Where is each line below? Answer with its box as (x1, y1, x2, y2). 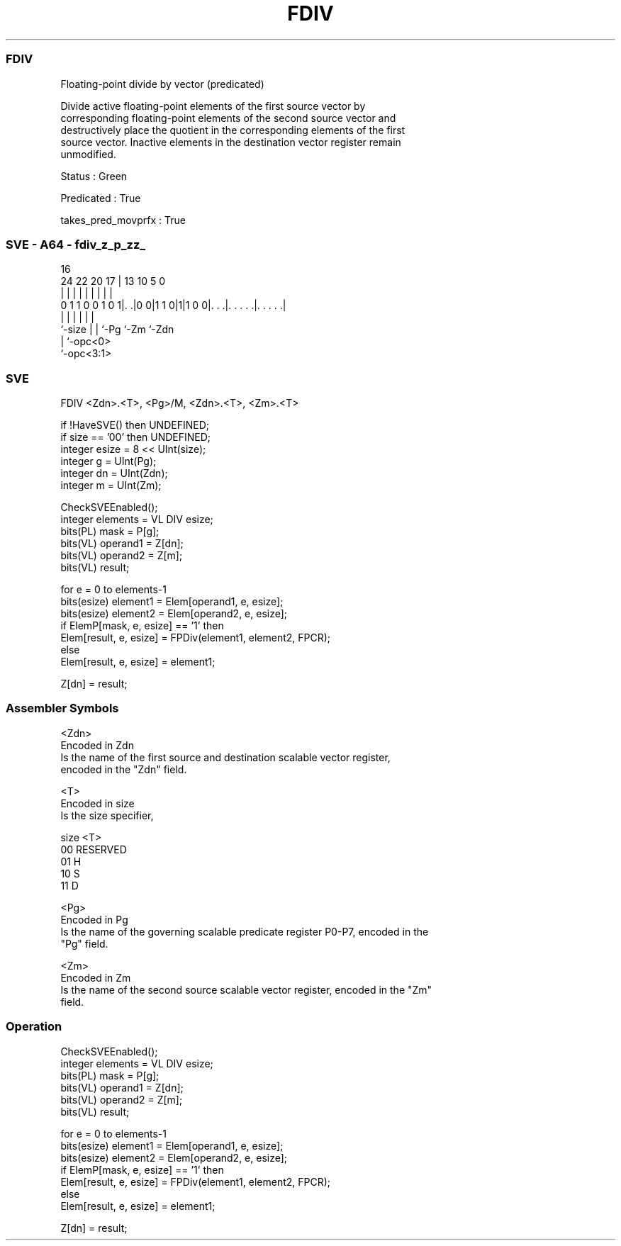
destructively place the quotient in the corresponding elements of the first (60, 123, 405, 136)
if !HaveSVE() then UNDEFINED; (60, 419, 209, 431)
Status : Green (60, 169, 128, 182)
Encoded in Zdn (60, 739, 134, 751)
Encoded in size (60, 797, 135, 809)
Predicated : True (60, 191, 141, 204)
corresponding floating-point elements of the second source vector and (60, 111, 396, 124)
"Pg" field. (60, 937, 108, 950)
